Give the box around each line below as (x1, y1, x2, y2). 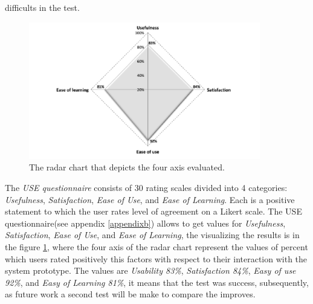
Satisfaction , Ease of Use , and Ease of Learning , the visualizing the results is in (5, 228, 300, 241)
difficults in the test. (5, 1, 80, 13)
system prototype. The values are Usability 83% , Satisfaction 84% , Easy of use (5, 264, 296, 277)
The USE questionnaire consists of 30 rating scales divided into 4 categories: (5, 181, 288, 193)
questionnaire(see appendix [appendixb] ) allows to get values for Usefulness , (5, 216, 286, 229)
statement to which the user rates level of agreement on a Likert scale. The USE (5, 205, 302, 218)
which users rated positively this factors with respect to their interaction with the (5, 252, 308, 265)
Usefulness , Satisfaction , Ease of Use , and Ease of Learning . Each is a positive (5, 193, 295, 205)
